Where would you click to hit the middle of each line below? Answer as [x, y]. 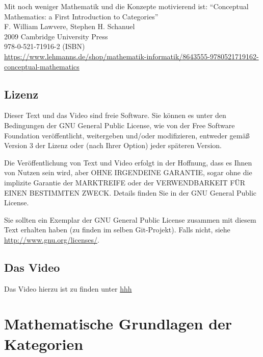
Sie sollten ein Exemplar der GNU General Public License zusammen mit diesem [130, 219]
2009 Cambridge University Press [56, 36]
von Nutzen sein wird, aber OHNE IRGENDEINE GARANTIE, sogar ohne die [128, 172]
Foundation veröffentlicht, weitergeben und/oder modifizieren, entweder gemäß [127, 135]
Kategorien [44, 343]
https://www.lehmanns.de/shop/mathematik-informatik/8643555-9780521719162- [131, 56]
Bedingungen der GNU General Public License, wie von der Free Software [120, 125]
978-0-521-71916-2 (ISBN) [45, 46]
